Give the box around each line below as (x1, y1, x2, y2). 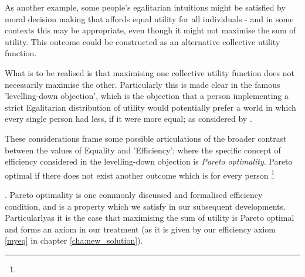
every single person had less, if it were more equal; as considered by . (5, 112, 252, 125)
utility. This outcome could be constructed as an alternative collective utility (5, 35, 280, 47)
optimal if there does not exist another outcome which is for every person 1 (5, 167, 275, 181)
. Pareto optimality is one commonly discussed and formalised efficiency (5, 188, 263, 200)
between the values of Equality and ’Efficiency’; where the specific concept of (5, 143, 281, 156)
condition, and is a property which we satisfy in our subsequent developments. (5, 200, 286, 212)
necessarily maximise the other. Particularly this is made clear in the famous (5, 78, 280, 90)
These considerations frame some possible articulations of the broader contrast (5, 132, 287, 144)
